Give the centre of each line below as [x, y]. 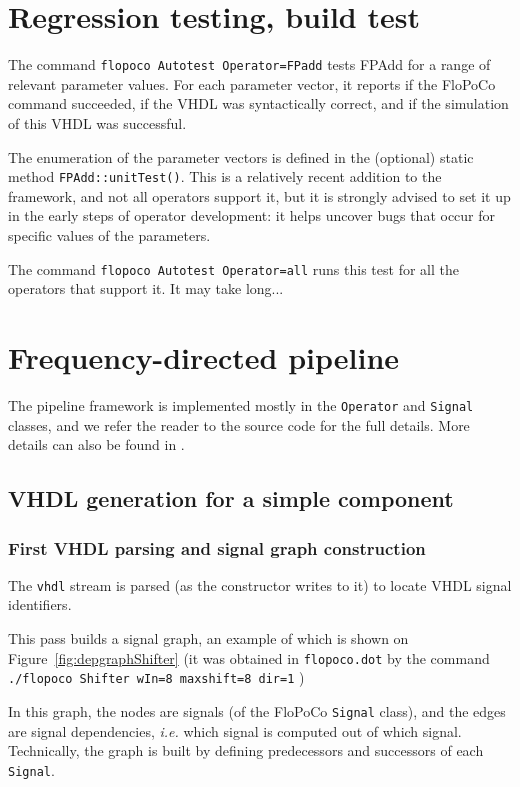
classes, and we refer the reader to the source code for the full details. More [239, 424]
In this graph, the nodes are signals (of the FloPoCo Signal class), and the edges [257, 710]
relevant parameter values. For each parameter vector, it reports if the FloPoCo [252, 83]
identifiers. [40, 604]
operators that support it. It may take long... [146, 288]
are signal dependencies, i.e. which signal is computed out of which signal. [235, 730]
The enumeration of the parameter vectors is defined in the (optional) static [241, 156]
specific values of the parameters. [109, 235]
